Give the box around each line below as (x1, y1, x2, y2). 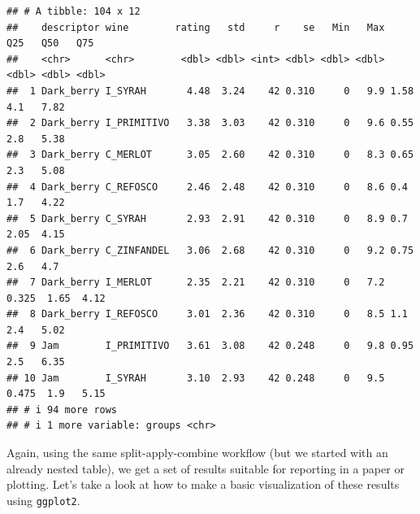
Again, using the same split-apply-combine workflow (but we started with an (6, 444, 388, 461)
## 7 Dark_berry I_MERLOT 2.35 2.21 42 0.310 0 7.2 (6, 277, 385, 289)
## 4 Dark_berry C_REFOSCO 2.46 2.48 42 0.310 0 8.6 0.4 (6, 181, 408, 193)
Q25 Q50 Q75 (6, 37, 94, 50)
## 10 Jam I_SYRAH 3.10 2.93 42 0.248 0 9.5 (6, 372, 385, 384)
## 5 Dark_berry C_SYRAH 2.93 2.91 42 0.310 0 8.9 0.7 (6, 212, 408, 224)
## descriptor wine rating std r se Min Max (6, 21, 385, 33)
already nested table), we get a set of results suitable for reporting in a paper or (6, 460, 405, 477)
